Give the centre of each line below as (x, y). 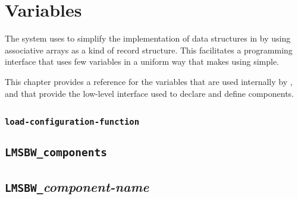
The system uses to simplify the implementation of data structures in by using (148, 38)
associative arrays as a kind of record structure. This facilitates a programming (149, 50)
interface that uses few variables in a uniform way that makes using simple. (142, 61)
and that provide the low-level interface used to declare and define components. (149, 93)
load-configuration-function (72, 122)
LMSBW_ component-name (77, 186)
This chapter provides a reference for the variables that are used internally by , (149, 81)
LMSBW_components (56, 153)
